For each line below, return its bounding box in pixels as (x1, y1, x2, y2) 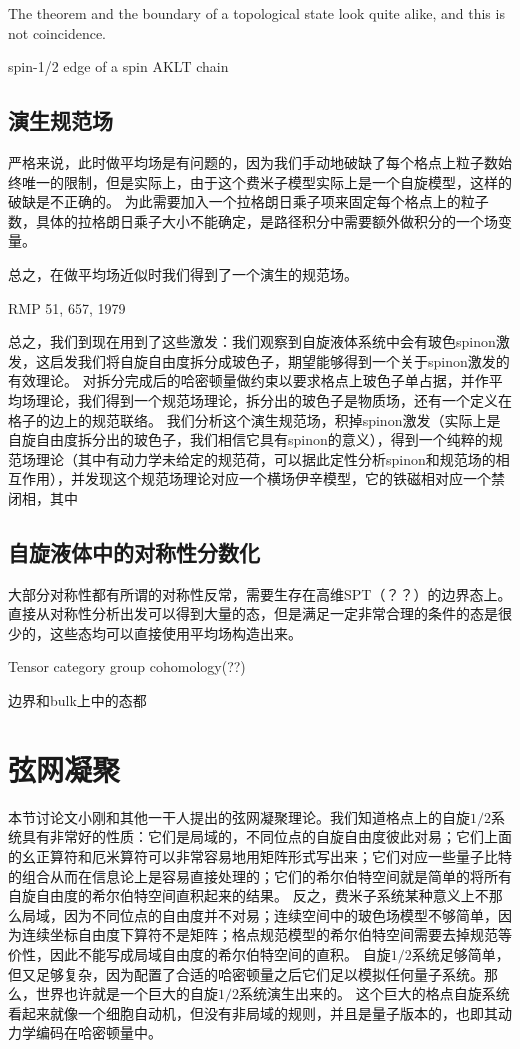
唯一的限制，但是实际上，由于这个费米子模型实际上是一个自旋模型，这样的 (21, 171, 512, 192)
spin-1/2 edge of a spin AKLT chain (8, 56, 229, 77)
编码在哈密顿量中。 (35, 1022, 162, 1043)
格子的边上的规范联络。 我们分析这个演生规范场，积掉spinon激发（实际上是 (8, 409, 501, 430)
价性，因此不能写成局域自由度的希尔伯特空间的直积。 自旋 (8, 943, 391, 964)
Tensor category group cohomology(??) (8, 656, 246, 677)
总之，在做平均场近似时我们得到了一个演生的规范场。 (8, 263, 358, 284)
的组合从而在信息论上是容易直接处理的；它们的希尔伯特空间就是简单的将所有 (8, 865, 512, 886)
